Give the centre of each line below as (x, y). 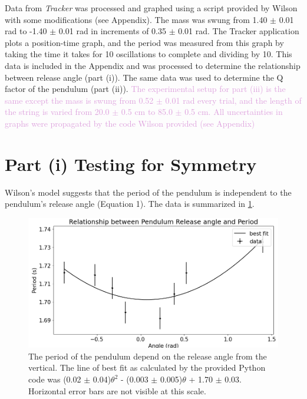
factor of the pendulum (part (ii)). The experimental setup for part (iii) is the (145, 89)
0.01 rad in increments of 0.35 (112, 31)
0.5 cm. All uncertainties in (234, 112)
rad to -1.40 (26, 31)
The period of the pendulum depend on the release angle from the (148, 356)
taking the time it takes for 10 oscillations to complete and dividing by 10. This (148, 54)
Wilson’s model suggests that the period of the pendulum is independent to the (148, 192)
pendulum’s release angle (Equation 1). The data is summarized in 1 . (130, 204)
